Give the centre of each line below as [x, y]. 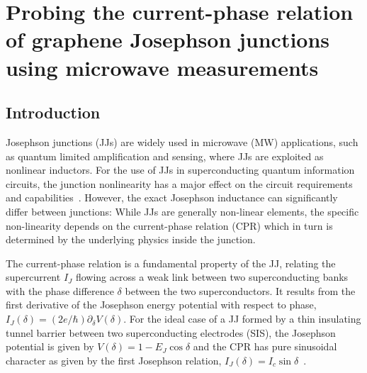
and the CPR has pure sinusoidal [265, 346]
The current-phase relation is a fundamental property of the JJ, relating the [171, 263]
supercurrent [33, 277]
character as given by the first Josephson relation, [114, 360]
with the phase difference [60, 290]
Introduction [53, 112]
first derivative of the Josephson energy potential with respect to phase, [161, 305]
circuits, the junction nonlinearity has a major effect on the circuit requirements [179, 183]
